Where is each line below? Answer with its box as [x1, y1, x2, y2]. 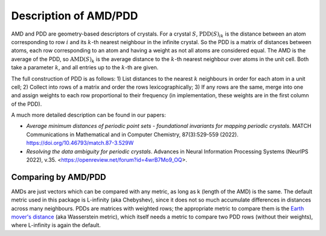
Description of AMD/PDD [11, 9, 138, 22]
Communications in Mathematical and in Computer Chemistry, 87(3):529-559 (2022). [26, 130, 238, 138]
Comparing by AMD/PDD [11, 172, 107, 182]
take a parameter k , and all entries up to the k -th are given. [11, 64, 159, 71]
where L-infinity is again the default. [11, 222, 101, 229]
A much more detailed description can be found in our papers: [11, 112, 166, 119]
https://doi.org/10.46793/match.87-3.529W [26, 139, 134, 147]
